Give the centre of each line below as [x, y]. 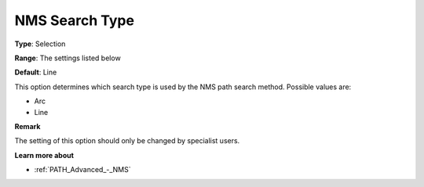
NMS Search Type [75, 20]
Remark [27, 126]
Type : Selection [40, 44]
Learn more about [44, 155]
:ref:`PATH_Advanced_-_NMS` [82, 170]
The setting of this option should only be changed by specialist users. [127, 141]
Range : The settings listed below [68, 58]
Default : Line [36, 72]
